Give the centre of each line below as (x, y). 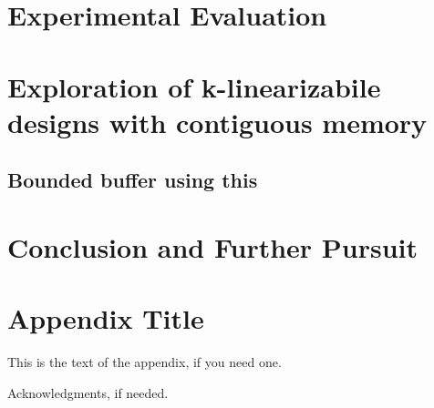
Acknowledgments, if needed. (88, 392)
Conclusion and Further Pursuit (213, 246)
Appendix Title (106, 318)
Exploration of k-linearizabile (194, 86)
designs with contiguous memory (217, 122)
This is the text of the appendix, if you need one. (145, 362)
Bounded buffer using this (133, 180)
